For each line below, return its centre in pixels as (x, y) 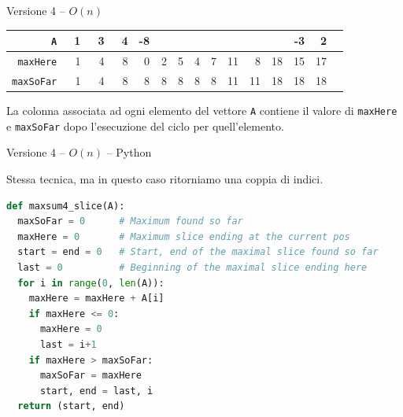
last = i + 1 (68, 344)
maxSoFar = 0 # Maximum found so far (130, 221)
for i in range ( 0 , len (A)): (91, 283)
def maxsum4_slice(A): (66, 206)
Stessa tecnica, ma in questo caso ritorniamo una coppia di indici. (165, 178)
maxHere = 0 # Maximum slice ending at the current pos (184, 236)
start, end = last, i (96, 391)
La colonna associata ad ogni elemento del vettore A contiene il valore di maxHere (202, 111)
